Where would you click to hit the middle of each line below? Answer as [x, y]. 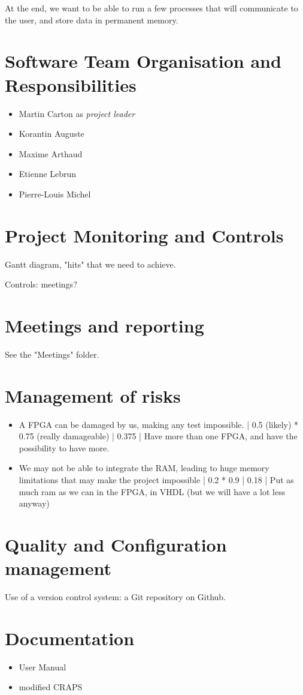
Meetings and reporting [104, 325]
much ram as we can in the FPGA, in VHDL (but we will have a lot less [152, 491]
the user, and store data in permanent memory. [92, 20]
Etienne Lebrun [48, 174]
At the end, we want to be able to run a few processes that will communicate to [151, 8]
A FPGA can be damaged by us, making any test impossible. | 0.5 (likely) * [159, 424]
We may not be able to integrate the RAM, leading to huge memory [144, 468]
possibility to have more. [64, 447]
